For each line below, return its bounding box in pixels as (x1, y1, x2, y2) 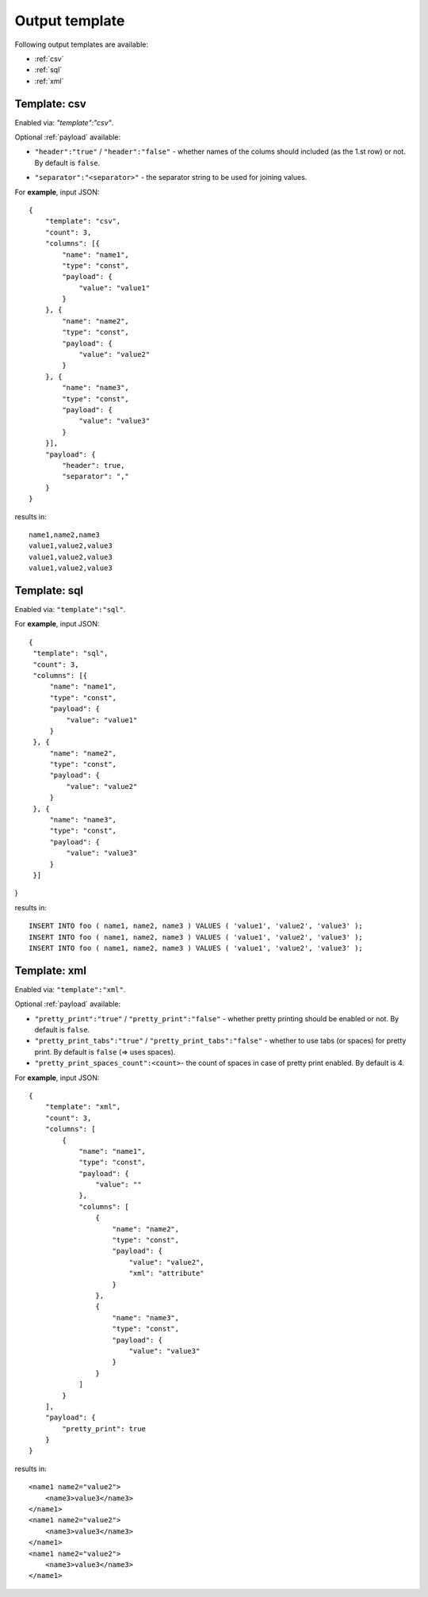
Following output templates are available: (14, 40, 149, 49)
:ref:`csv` (34, 54, 64, 63)
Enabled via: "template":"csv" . (14, 117, 114, 127)
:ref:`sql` (34, 65, 63, 75)
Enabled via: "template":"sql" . (14, 604, 126, 614)
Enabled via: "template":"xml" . (14, 984, 126, 994)
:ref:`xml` (34, 76, 64, 86)
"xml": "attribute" (128, 1269, 205, 1278)
